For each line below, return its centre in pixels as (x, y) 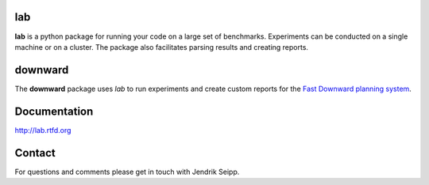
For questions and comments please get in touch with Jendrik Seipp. (127, 172)
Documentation (54, 111)
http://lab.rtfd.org (43, 130)
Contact (35, 153)
